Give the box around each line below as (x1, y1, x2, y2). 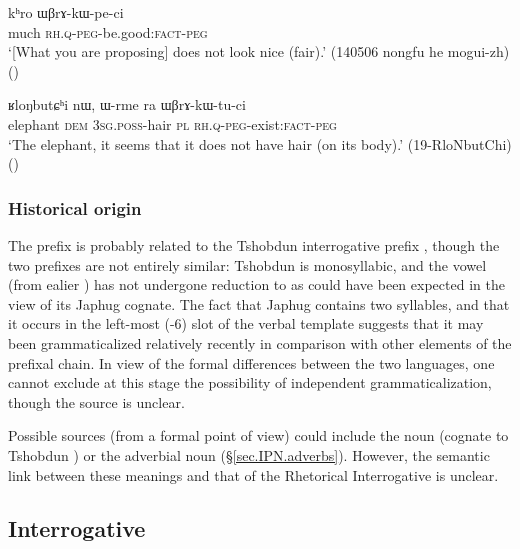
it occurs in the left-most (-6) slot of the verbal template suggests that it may (8, 313, 484, 334)
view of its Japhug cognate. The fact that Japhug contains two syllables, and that (8, 293, 510, 314)
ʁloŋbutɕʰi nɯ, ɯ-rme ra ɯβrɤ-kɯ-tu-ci (8, 94, 246, 115)
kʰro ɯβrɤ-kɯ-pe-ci (8, 2, 124, 22)
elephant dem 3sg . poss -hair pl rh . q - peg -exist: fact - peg (8, 113, 337, 134)
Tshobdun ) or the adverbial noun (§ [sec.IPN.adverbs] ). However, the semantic (8, 444, 490, 465)
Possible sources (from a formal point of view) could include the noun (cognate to (8, 425, 509, 446)
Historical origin (8, 195, 142, 220)
